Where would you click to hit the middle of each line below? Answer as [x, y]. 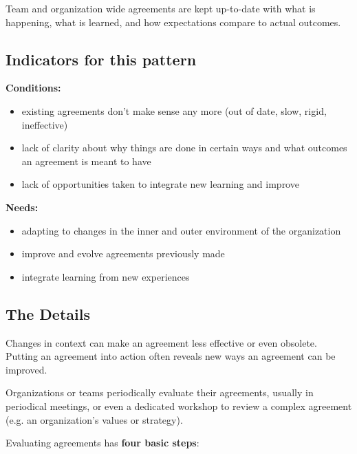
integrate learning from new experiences [106, 276]
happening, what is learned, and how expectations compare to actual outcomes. [173, 22]
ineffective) [45, 124]
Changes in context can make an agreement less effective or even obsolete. [161, 342]
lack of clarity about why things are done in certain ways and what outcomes [184, 148]
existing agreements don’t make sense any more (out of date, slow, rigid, [174, 110]
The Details [48, 313]
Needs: [22, 207]
